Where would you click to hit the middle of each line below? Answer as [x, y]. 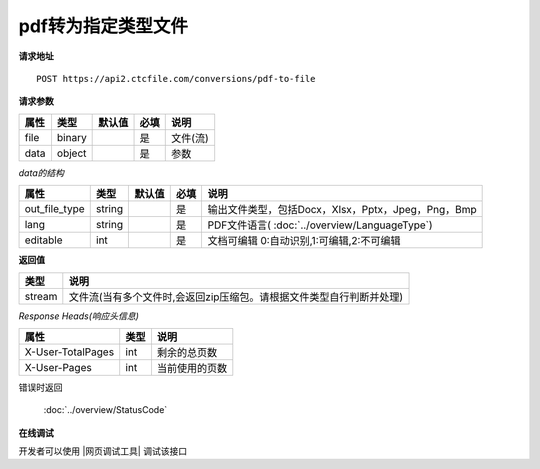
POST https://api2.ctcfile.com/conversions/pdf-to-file [176, 78]
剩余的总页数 [187, 352]
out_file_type [54, 209]
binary [71, 137]
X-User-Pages [58, 367]
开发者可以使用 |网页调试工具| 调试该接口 [103, 451]
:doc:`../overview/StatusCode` [105, 410]
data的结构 [41, 172]
